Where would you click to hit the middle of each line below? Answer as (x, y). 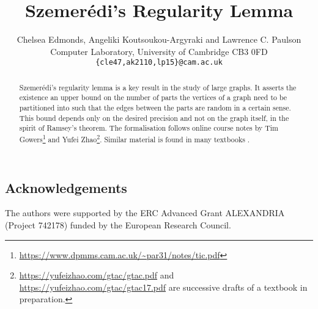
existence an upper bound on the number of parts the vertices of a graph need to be (153, 97)
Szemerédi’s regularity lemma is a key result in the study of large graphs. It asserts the (158, 87)
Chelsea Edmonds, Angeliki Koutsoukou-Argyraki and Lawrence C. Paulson (159, 39)
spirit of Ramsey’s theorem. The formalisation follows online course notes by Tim (149, 128)
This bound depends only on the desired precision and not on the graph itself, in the (154, 118)
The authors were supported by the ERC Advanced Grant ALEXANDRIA (145, 213)
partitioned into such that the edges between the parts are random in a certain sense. (155, 108)
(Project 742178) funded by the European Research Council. (118, 225)
